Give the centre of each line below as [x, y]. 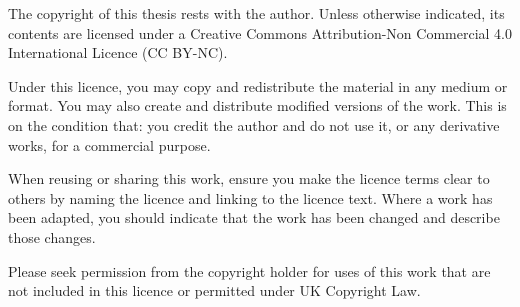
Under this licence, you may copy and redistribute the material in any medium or [258, 85]
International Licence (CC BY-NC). [118, 52]
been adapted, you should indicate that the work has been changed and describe [254, 217]
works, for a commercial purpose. [109, 144]
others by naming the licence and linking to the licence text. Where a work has [250, 197]
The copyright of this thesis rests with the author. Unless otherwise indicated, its [256, 13]
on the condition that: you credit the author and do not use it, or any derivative [254, 124]
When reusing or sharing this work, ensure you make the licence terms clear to [249, 178]
